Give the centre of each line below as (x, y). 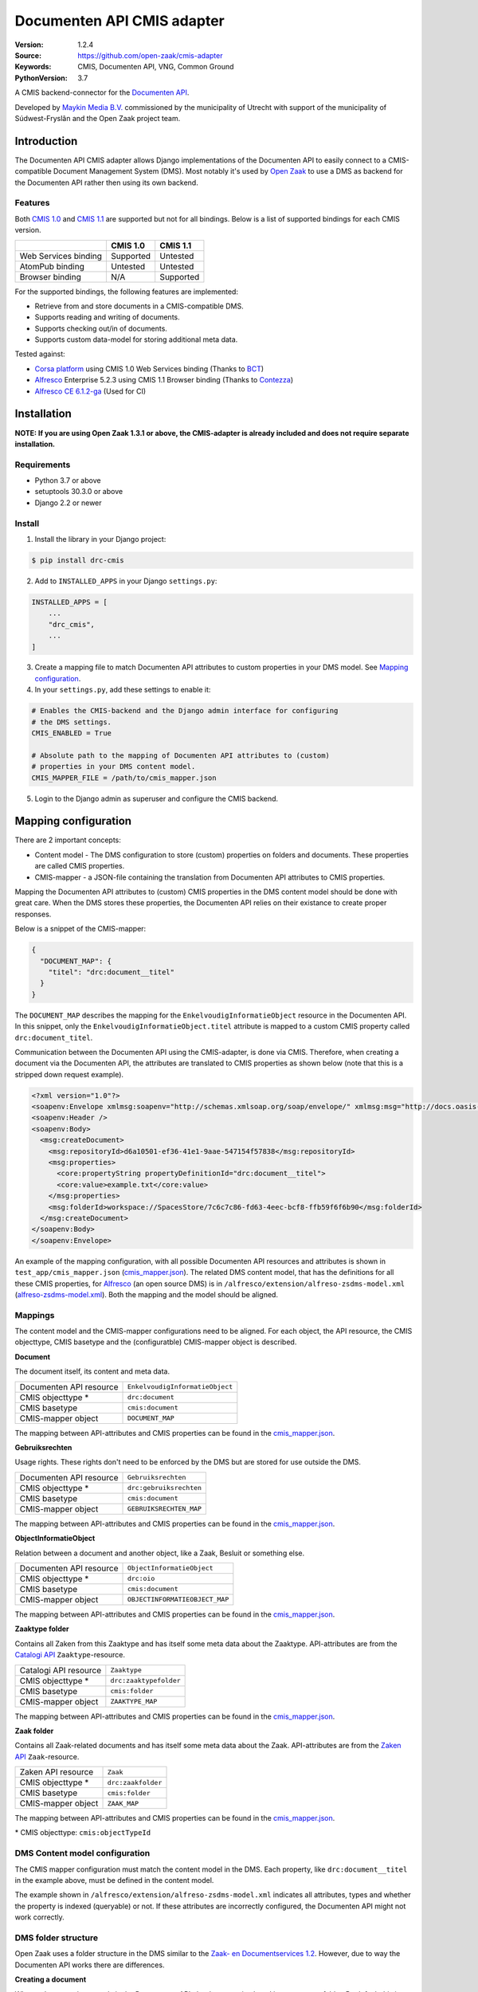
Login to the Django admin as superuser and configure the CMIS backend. (157, 798)
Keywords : (33, 67)
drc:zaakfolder (135, 1782)
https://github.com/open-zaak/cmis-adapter (150, 55)
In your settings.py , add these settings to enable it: (123, 690)
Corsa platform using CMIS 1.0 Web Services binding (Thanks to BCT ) (149, 369)
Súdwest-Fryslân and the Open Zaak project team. (98, 118)
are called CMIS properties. (80, 866)
